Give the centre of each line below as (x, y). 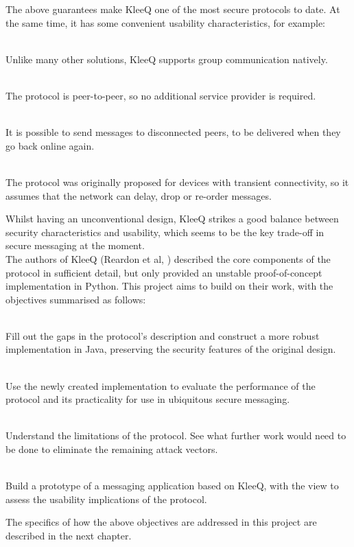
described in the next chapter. (69, 535)
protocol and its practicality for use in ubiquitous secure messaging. (148, 399)
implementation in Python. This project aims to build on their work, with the (169, 286)
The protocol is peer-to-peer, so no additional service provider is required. (161, 95)
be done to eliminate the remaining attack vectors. (112, 449)
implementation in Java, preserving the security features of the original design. (171, 349)
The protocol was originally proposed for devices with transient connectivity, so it (177, 182)
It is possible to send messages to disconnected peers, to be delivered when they (173, 132)
